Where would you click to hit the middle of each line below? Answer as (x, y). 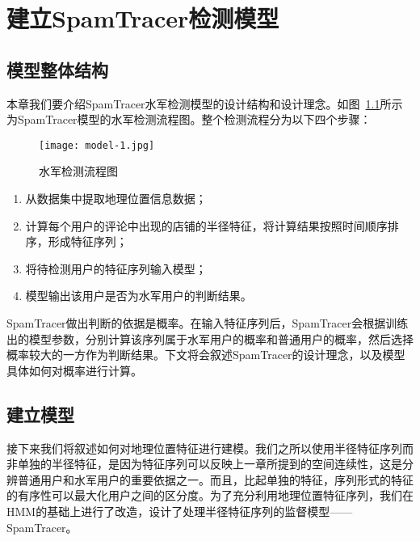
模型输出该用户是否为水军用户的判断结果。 (139, 296)
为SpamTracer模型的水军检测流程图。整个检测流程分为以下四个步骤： (189, 119)
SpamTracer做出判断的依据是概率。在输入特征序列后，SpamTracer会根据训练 (208, 322)
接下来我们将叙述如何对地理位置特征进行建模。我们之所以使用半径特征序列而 (210, 448)
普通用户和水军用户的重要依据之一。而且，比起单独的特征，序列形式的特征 (215, 479)
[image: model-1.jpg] (97, 145)
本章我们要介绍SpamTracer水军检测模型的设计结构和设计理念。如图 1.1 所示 (205, 103)
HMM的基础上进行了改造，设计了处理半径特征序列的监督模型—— (180, 511)
